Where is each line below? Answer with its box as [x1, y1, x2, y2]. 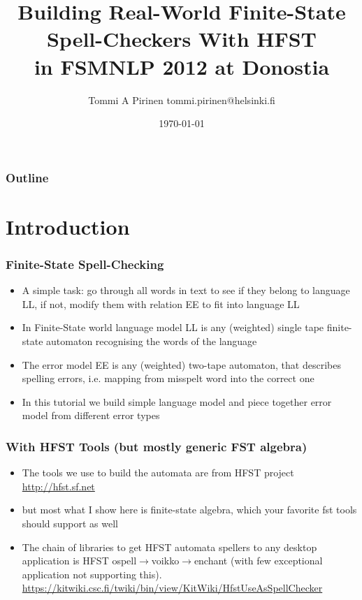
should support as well [22, 515, 118, 530]
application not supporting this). [22, 566, 162, 581]
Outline [6, 168, 49, 186]
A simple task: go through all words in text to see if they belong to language [22, 283, 350, 298]
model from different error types [22, 408, 160, 423]
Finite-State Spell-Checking [6, 255, 164, 272]
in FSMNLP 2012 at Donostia [34, 52, 330, 80]
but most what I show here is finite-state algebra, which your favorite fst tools [22, 502, 357, 517]
